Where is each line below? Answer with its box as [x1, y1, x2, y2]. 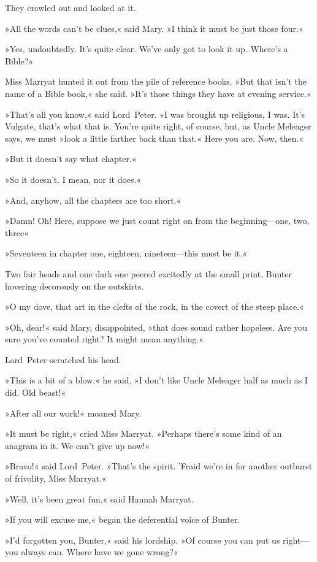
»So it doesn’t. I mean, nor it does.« [5, 172, 142, 185]
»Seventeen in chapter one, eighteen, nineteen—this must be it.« [5, 247, 247, 260]
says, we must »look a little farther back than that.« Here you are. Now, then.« [5, 131, 304, 144]
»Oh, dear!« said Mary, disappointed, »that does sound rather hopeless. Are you [5, 320, 308, 333]
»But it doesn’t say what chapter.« [5, 152, 137, 165]
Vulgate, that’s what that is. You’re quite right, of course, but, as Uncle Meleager [5, 120, 311, 133]
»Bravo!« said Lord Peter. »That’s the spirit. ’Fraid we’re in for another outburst [5, 460, 313, 472]
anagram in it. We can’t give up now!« [5, 439, 150, 452]
